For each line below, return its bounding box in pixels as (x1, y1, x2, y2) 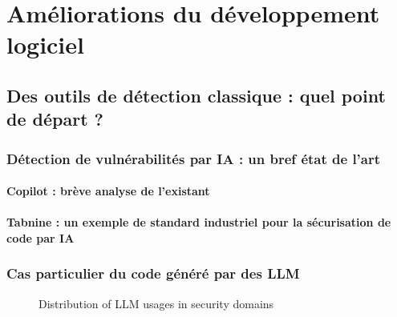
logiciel (6, 28, 84, 61)
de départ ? (6, 106, 103, 131)
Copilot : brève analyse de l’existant (6, 183, 210, 199)
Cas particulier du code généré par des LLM (6, 263, 300, 283)
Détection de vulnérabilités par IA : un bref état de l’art (6, 148, 381, 168)
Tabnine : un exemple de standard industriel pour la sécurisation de (6, 214, 391, 231)
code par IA (6, 229, 75, 246)
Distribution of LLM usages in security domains (38, 295, 274, 311)
